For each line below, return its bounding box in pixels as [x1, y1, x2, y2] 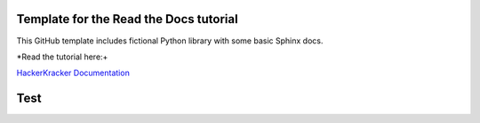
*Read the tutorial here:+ [16, 51, 108, 62]
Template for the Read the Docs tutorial [16, 12, 239, 27]
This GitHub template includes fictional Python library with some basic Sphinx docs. [16, 35, 324, 46]
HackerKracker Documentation [16, 67, 131, 79]
